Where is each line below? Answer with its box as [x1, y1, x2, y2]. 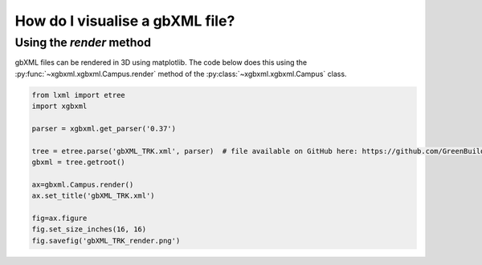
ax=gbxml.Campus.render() [31, 180, 134, 189]
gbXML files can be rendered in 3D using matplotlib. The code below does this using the [14, 58, 308, 67]
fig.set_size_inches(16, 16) [31, 225, 147, 234]
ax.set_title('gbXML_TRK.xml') [31, 191, 156, 200]
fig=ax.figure [31, 214, 88, 223]
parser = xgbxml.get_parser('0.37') [31, 124, 177, 133]
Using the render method [14, 35, 152, 50]
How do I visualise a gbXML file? [14, 12, 235, 30]
